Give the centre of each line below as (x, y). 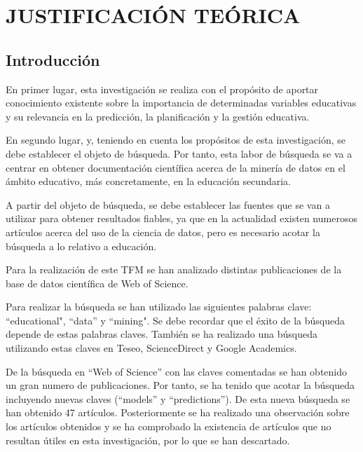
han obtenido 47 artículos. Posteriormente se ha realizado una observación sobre (178, 412)
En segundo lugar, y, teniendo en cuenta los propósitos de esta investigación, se (176, 140)
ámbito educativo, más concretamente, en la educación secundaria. (148, 181)
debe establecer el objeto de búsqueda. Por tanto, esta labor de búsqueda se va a (179, 153)
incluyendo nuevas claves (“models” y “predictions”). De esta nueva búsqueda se (178, 398)
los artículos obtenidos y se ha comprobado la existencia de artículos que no (169, 426)
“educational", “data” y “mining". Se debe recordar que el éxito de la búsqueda (175, 320)
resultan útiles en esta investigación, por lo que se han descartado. (148, 440)
